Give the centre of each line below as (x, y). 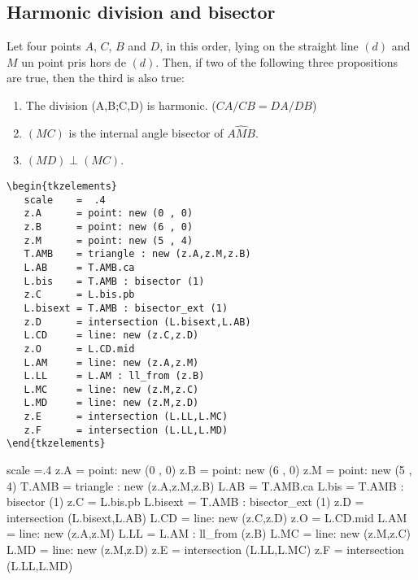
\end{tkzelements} (56, 444)
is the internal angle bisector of (146, 132)
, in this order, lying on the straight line (259, 46)
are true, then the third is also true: (96, 78)
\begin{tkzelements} (62, 186)
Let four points (44, 46)
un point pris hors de (74, 61)
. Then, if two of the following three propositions (277, 61)
